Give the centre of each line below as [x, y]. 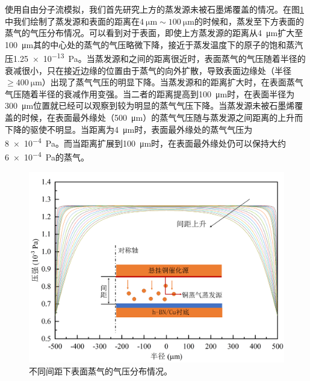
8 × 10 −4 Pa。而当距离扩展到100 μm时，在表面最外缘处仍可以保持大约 [146, 142]
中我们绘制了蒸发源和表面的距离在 [72, 21]
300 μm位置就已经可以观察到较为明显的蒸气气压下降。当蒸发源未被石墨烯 [150, 105]
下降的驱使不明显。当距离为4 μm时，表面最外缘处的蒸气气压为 [129, 129]
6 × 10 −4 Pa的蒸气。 [47, 156]
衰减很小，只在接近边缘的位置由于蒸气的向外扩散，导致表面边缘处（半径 [148, 70]
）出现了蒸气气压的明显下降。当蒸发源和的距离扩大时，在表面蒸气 [172, 82]
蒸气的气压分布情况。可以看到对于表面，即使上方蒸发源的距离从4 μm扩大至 [154, 33]
